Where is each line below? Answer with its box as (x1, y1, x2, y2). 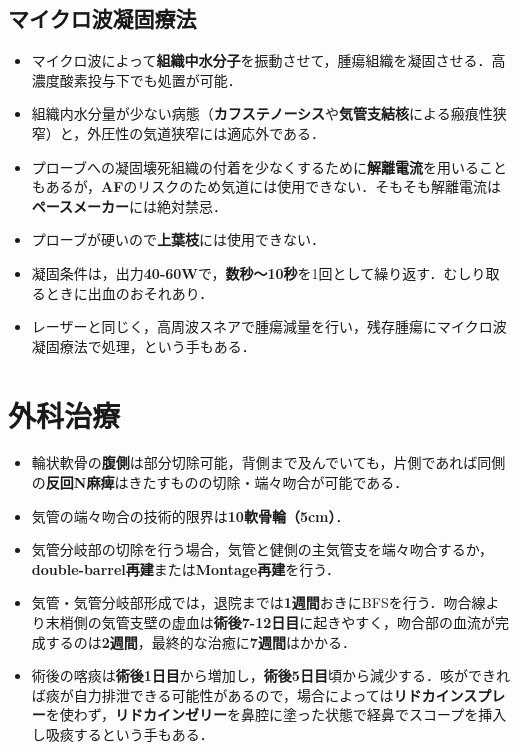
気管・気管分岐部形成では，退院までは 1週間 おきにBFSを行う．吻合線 (31, 592, 486, 613)
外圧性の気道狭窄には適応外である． (87, 122, 326, 143)
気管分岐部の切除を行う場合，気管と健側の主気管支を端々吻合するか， (31, 539, 493, 560)
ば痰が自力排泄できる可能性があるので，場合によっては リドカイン (31, 684, 464, 705)
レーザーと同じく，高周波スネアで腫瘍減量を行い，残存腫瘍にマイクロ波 (31, 316, 507, 337)
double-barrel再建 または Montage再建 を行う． (31, 558, 341, 579)
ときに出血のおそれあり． (45, 282, 214, 303)
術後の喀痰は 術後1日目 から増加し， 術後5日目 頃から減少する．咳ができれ (31, 665, 510, 686)
